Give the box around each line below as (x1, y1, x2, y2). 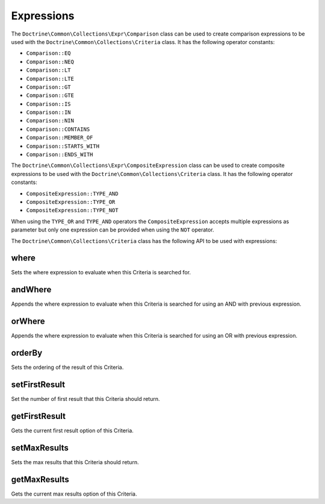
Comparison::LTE (26, 75, 75, 82)
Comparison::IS (26, 100, 72, 107)
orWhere (11, 317, 45, 327)
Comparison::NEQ (26, 58, 75, 65)
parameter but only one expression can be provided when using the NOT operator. (11, 226, 214, 233)
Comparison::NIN (26, 118, 75, 124)
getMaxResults (11, 474, 69, 485)
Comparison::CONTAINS (26, 125, 90, 133)
